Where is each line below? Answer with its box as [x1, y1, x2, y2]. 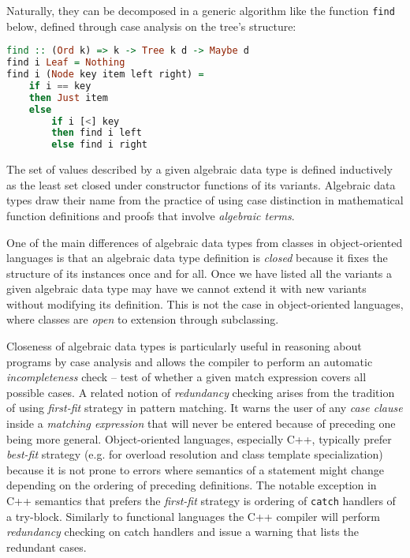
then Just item [28, 92, 108, 103]
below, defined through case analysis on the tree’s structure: [6, 17, 296, 34]
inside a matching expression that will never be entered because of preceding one [6, 415, 396, 432]
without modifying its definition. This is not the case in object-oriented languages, [6, 295, 404, 312]
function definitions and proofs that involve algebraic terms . [6, 207, 295, 223]
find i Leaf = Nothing [6, 57, 125, 69]
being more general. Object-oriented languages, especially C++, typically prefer [6, 430, 392, 447]
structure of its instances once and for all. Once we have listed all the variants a [6, 264, 393, 281]
